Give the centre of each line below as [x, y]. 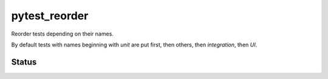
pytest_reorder [50, 16]
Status [24, 62]
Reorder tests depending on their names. [62, 34]
